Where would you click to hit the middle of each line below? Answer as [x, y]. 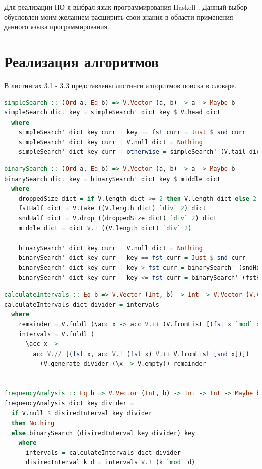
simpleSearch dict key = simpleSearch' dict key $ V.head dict [112, 113]
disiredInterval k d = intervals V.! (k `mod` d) [110, 463]
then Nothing [33, 423]
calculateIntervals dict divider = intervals [82, 304]
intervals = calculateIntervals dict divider [103, 453]
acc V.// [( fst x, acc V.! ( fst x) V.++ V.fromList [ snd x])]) [141, 354]
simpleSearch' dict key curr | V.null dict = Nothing [110, 142]
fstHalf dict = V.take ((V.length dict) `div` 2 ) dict [112, 209]
